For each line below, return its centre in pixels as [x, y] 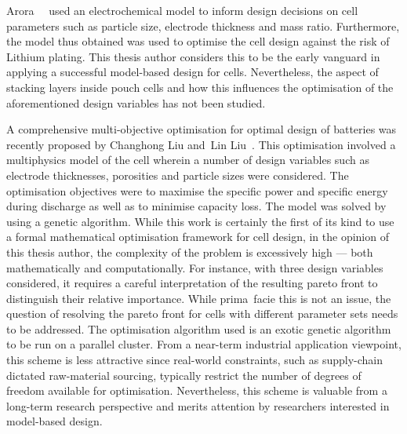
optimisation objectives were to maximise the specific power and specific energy [197, 190]
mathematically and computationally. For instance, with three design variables [195, 267]
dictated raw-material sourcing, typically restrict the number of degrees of [184, 375]
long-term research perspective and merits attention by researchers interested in [198, 405]
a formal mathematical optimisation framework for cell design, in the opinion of [198, 237]
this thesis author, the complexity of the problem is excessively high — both [190, 252]
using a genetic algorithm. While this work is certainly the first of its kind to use [200, 221]
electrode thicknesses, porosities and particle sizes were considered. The [178, 175]
